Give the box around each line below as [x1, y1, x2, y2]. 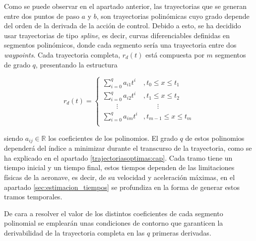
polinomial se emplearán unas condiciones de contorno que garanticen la [4, 218, 223, 228]
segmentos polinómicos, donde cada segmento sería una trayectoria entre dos [4, 40, 237, 50]
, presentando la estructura [35, 59, 118, 69]
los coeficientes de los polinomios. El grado [48, 132, 178, 143]
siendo [4, 132, 23, 143]
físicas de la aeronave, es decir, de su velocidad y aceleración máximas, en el [4, 172, 235, 182]
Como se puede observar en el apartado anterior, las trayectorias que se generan [4, 1, 247, 11]
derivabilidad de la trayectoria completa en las [4, 227, 145, 238]
